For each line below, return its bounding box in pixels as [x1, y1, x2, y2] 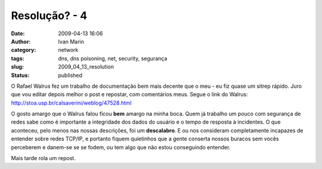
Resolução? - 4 [11, 9, 88, 22]
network [58, 47, 79, 54]
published [58, 72, 83, 79]
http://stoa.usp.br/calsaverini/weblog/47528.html [11, 99, 132, 106]
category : [11, 47, 36, 54]
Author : [11, 38, 31, 45]
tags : [11, 54, 24, 62]
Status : [11, 72, 30, 79]
